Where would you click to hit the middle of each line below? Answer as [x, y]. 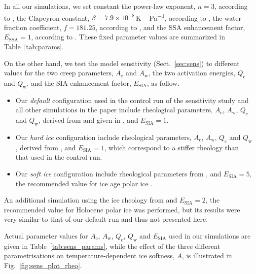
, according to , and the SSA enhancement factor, [170, 27]
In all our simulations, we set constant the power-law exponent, [100, 6]
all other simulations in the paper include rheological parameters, [114, 110]
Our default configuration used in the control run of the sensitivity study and [132, 100]
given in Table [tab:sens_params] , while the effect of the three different [112, 246]
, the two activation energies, [192, 73]
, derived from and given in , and [88, 120]
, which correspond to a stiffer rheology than [171, 147]
